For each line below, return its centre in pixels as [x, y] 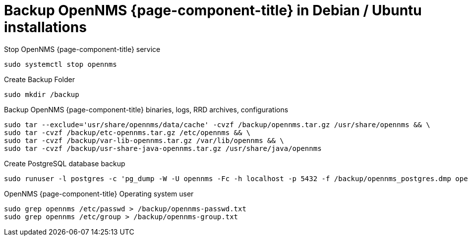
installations [45, 27]
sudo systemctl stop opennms [60, 64]
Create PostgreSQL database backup [65, 163]
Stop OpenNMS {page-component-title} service [82, 49]
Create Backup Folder [39, 79]
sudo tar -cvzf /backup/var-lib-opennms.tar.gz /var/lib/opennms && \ [144, 140]
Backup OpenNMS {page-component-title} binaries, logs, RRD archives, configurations [146, 109]
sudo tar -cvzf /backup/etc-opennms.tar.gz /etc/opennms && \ [127, 132]
